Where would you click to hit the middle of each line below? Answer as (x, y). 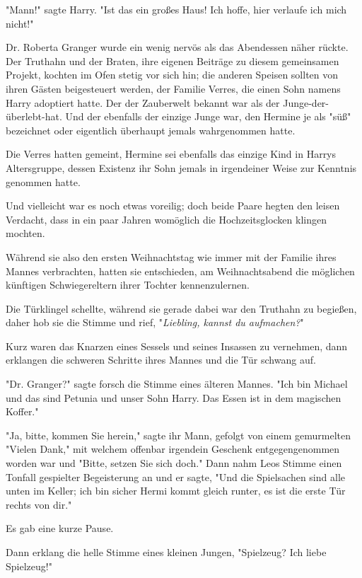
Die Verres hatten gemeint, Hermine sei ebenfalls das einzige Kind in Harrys (171, 154)
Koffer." (22, 411)
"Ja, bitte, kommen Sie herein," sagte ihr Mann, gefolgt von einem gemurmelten (179, 435)
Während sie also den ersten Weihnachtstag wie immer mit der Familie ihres (171, 256)
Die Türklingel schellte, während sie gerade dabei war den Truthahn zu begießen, (181, 308)
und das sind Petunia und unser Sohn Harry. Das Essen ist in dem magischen (174, 397)
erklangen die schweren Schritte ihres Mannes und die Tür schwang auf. (161, 360)
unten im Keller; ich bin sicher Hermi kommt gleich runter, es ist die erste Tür (176, 491)
